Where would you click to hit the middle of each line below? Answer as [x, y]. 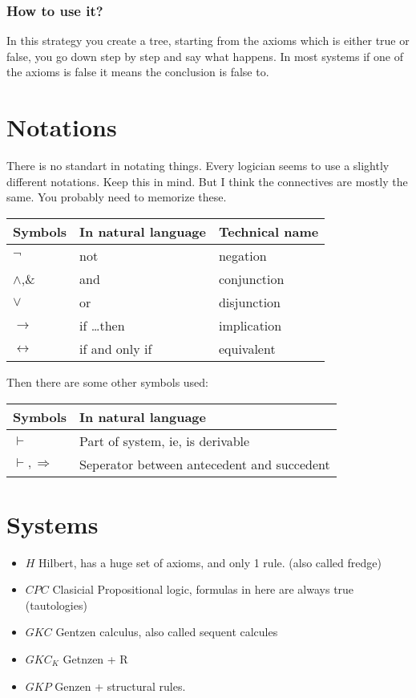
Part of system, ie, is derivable [165, 440]
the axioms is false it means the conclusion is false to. [138, 72]
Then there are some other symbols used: [107, 381]
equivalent [247, 348]
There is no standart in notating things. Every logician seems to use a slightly [198, 166]
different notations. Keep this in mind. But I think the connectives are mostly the [207, 181]
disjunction [249, 302]
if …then [102, 325]
